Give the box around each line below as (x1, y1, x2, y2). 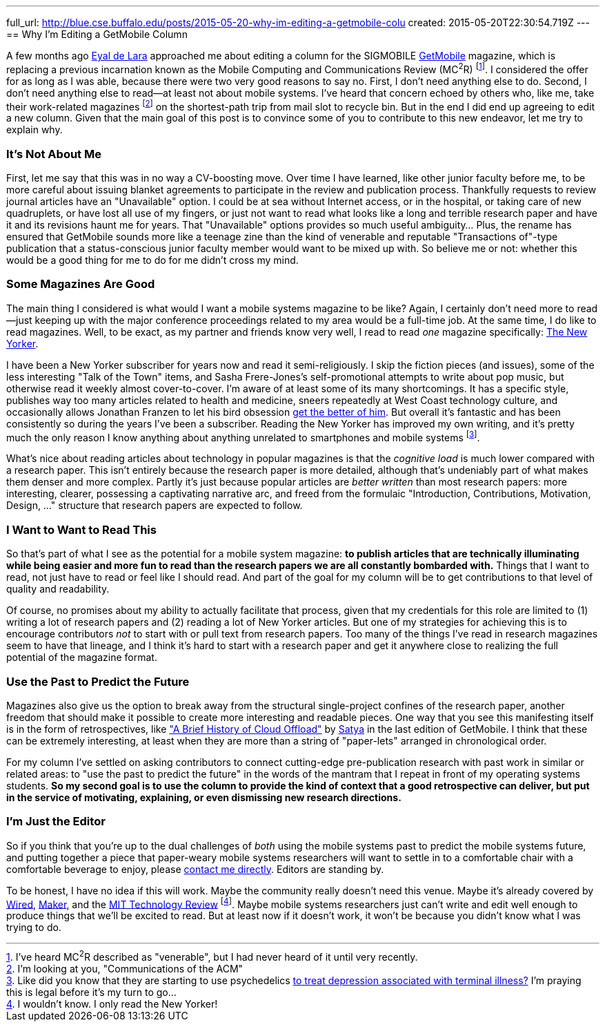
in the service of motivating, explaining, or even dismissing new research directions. (6, 791, 401, 803)
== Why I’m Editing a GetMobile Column (6, 28, 188, 40)
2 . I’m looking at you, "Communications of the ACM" (6, 963, 244, 975)
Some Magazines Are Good (6, 277, 155, 291)
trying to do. (6, 921, 61, 934)
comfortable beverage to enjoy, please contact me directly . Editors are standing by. (6, 863, 384, 875)
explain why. (6, 124, 63, 136)
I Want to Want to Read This (6, 522, 157, 537)
